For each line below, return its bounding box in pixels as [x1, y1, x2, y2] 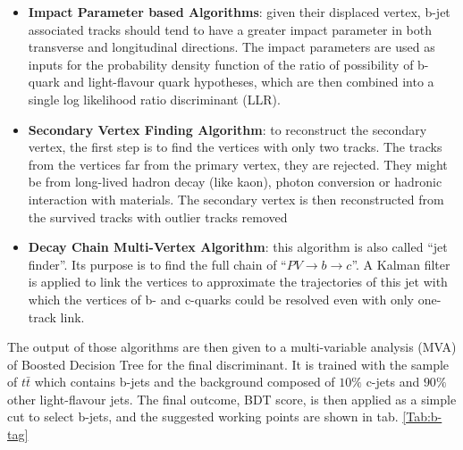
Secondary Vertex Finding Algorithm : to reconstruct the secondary [28, 120, 427, 138]
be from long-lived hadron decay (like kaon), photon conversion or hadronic [28, 172, 442, 191]
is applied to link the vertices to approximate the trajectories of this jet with [28, 272, 448, 291]
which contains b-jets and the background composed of [34, 372, 335, 391]
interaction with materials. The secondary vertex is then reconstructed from [28, 189, 444, 208]
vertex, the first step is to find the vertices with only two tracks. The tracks [28, 137, 442, 156]
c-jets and [366, 372, 420, 391]
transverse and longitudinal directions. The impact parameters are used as [28, 37, 435, 56]
